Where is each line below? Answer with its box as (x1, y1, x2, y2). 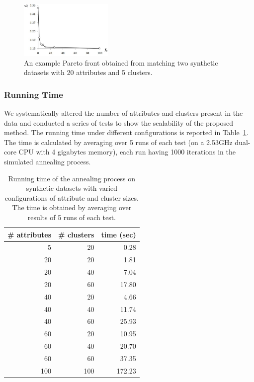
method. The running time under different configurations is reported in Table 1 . (4, 127, 249, 138)
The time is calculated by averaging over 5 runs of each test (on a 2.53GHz (4, 137, 233, 147)
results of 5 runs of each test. (27, 212, 116, 222)
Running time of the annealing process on (8, 173, 135, 183)
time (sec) (101, 229, 136, 239)
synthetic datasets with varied (26, 183, 118, 193)
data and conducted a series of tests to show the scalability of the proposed (4, 117, 234, 128)
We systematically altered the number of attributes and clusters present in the (4, 108, 243, 118)
